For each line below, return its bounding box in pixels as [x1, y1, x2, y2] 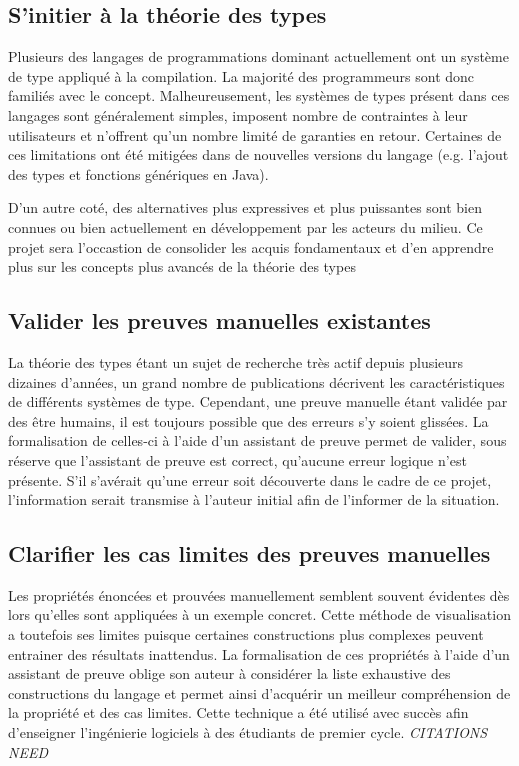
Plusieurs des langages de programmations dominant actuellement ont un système [8, 46, 509, 67]
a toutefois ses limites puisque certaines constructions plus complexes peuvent [8, 624, 484, 645]
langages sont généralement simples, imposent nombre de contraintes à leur [8, 104, 468, 125]
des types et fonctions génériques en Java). [8, 163, 269, 184]
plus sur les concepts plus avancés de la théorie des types [8, 256, 356, 277]
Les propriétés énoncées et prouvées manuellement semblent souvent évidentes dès [8, 584, 510, 605]
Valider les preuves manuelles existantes [8, 305, 431, 336]
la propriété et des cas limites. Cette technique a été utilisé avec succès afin [8, 702, 469, 723]
